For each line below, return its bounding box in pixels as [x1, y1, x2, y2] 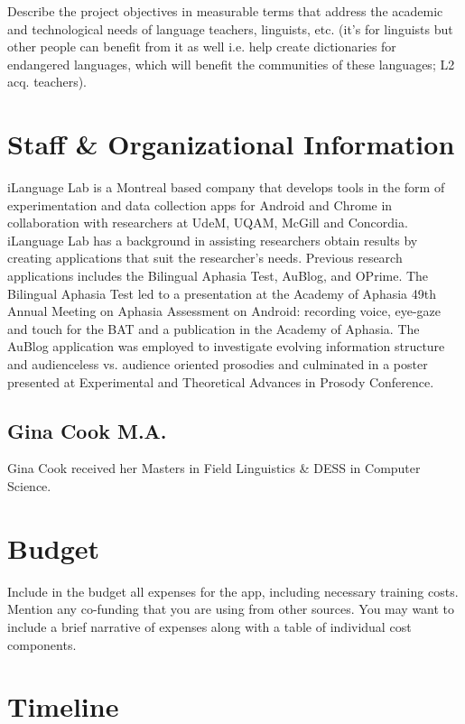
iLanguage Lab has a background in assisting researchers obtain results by [7, 230, 418, 249]
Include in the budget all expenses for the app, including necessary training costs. [7, 581, 459, 600]
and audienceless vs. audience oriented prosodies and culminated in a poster [7, 355, 428, 374]
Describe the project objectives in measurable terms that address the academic [7, 2, 443, 20]
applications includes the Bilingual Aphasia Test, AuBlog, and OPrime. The [7, 266, 429, 285]
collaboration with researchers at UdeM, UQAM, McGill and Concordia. [7, 213, 408, 232]
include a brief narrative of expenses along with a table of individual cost [7, 617, 412, 636]
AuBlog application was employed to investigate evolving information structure [7, 337, 445, 356]
